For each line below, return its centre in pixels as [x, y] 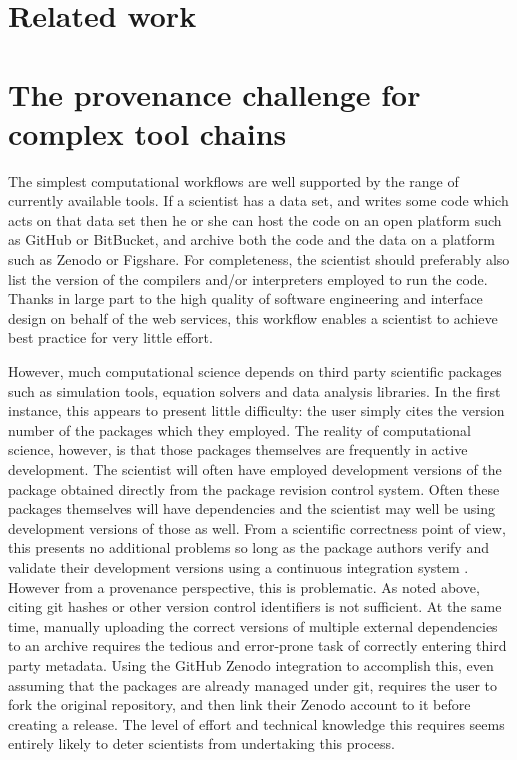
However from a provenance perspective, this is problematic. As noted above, [244, 586]
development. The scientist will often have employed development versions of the [255, 469]
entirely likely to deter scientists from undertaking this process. [201, 743]
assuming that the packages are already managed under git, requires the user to [253, 684]
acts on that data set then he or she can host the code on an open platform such [255, 219]
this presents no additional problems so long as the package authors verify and [248, 547]
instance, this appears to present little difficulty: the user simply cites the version [256, 410]
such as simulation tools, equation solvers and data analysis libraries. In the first [254, 390]
